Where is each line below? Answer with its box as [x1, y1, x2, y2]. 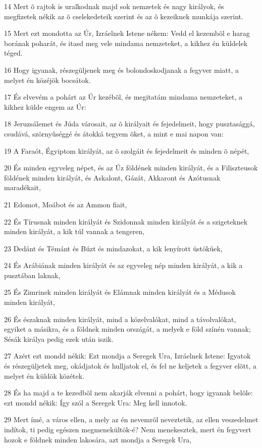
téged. [4, 48, 23, 58]
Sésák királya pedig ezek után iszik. [4, 333, 114, 344]
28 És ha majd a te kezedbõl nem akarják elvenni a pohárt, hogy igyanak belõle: [4, 387, 253, 398]
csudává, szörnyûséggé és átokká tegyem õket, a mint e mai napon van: [4, 128, 224, 139]
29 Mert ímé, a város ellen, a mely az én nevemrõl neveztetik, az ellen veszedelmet [4, 414, 258, 425]
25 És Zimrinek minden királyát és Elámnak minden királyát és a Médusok [4, 287, 236, 297]
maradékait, [4, 182, 41, 193]
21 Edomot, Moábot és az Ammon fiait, [4, 199, 127, 209]
